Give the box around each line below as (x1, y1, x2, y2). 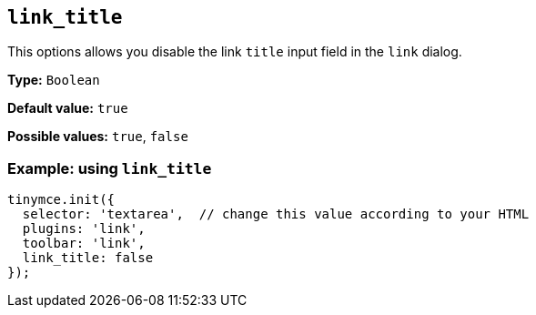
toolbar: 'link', (22, 236, 146, 251)
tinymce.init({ (7, 192, 116, 208)
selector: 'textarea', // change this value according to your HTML (22, 207, 530, 222)
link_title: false (22, 250, 154, 266)
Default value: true (7, 100, 128, 117)
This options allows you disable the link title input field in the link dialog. (7, 44, 462, 60)
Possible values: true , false (7, 128, 188, 145)
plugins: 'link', (22, 221, 146, 237)
